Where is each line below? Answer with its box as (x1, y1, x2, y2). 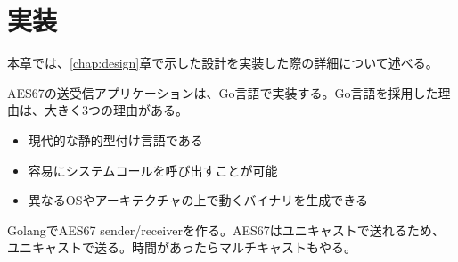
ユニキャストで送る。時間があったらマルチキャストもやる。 (7, 238, 356, 257)
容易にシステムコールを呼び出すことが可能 (28, 160, 278, 179)
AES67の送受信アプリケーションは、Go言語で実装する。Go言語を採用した (7, 83, 438, 102)
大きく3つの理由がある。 (44, 101, 188, 119)
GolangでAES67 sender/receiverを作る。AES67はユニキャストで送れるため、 (7, 220, 445, 239)
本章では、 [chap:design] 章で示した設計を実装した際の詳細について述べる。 (7, 53, 438, 72)
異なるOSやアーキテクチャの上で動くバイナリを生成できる (28, 191, 368, 209)
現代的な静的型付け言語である (28, 130, 203, 149)
